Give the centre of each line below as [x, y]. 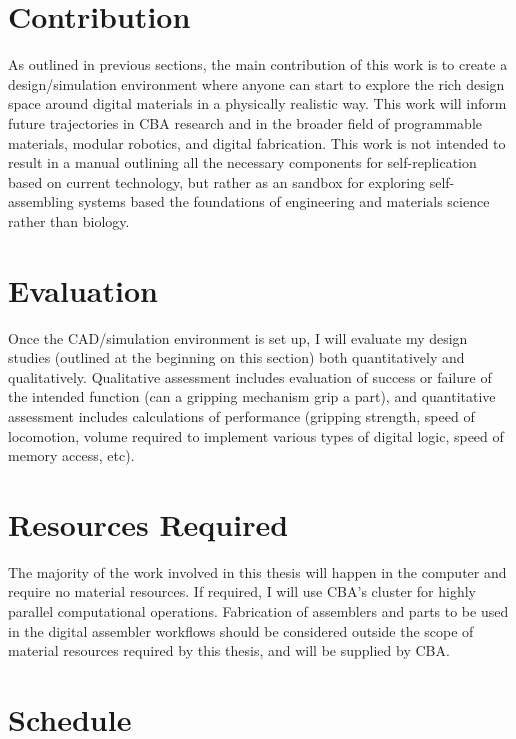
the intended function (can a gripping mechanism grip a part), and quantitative [252, 396]
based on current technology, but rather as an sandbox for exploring [217, 181]
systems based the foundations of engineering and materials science [284, 201]
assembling [41, 201]
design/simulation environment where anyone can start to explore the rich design [256, 83]
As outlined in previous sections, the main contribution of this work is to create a [258, 64]
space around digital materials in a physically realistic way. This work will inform [257, 103]
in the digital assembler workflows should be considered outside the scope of [241, 630]
